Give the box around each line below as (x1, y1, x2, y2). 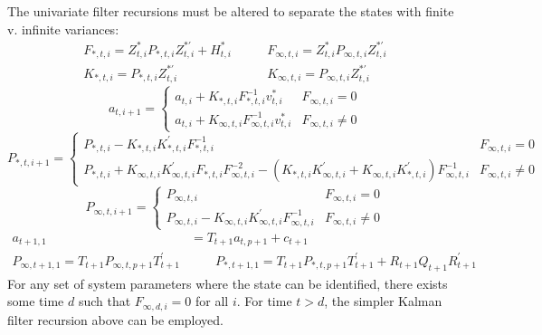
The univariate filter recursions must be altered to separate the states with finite (7, 2, 454, 20)
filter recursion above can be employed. (7, 310, 223, 329)
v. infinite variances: (7, 19, 119, 38)
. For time (236, 292, 292, 311)
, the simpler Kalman (324, 292, 442, 311)
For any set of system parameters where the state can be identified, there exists (7, 273, 448, 292)
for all (195, 292, 229, 311)
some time (7, 292, 64, 311)
